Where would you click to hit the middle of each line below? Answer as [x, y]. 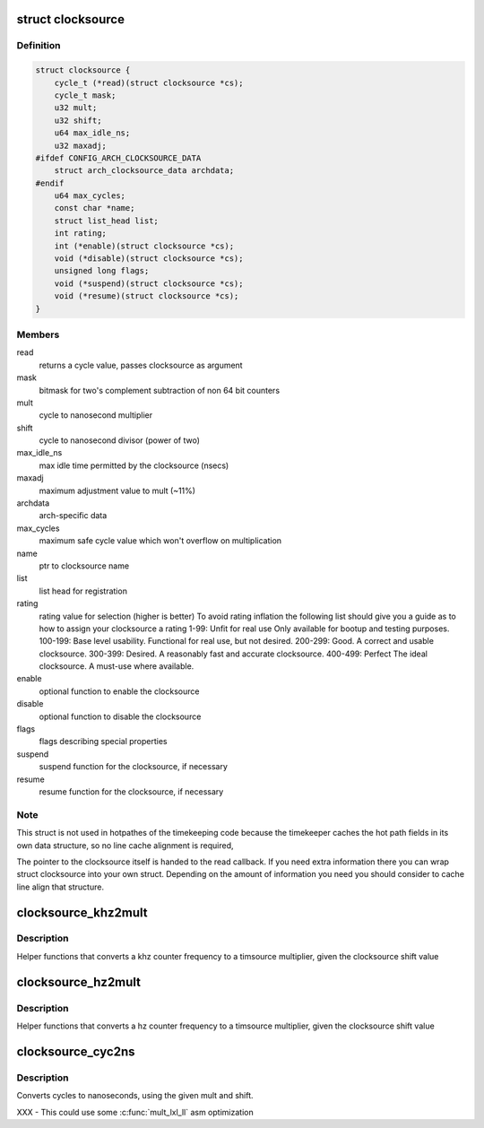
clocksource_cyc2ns [76, 1051]
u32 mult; [76, 108]
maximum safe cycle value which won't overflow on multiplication [160, 541]
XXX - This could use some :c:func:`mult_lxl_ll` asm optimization [135, 1112]
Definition [39, 46]
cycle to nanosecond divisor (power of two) [120, 440]
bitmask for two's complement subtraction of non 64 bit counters [160, 390]
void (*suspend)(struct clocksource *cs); [149, 283]
